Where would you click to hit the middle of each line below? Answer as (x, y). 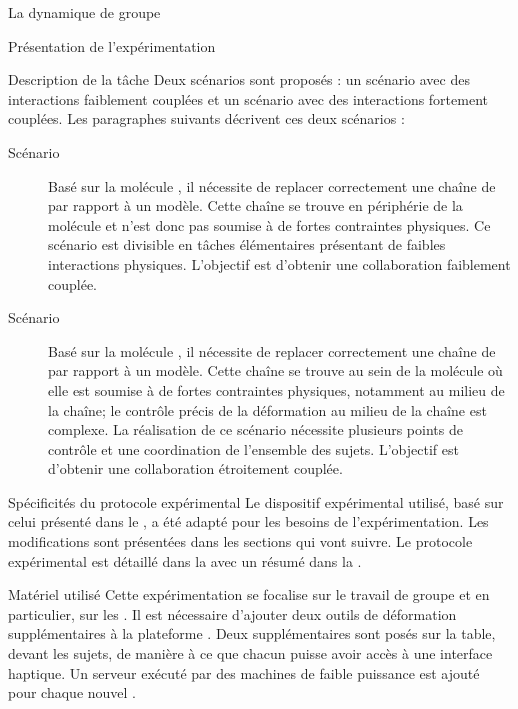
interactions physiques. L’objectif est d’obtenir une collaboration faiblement (279, 263)
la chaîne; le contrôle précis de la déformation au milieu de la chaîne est (267, 409)
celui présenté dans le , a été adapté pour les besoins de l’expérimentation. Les (248, 521)
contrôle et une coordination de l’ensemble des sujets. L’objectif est (253, 448)
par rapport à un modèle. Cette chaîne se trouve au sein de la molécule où (275, 370)
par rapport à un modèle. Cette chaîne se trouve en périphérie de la (255, 205)
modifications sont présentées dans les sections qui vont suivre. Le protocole (240, 541)
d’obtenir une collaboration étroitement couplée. (195, 468)
